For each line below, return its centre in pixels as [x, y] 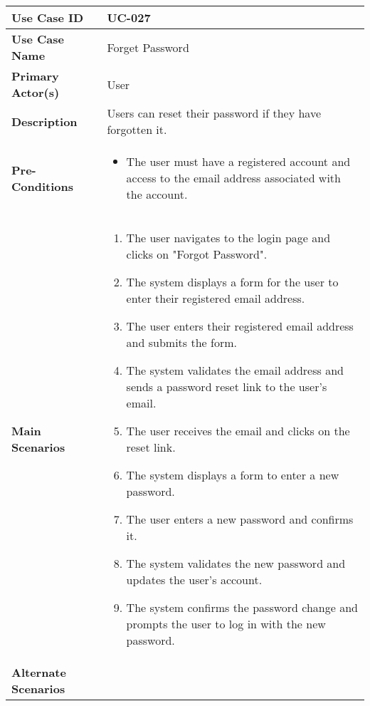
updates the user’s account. [194, 580]
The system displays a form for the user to [232, 282]
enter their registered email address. [216, 298]
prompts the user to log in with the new [226, 624]
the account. [157, 194]
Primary [35, 76]
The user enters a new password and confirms [240, 519]
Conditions [42, 186]
